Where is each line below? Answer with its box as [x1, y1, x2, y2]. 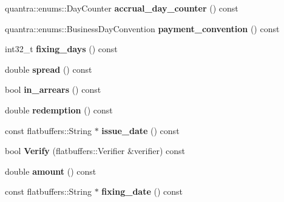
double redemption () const [5, 103, 113, 116]
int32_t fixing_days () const [5, 42, 118, 55]
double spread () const [5, 62, 92, 75]
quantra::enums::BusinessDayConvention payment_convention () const [5, 22, 280, 35]
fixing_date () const [101, 185, 183, 198]
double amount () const [5, 164, 96, 177]
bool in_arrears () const [5, 83, 101, 96]
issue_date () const [101, 124, 180, 136]
